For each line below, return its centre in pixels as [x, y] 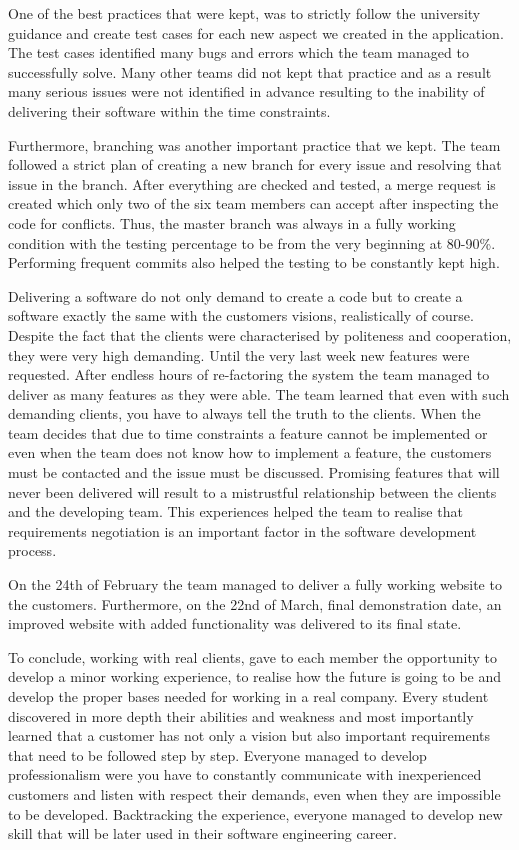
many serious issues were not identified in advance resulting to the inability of [246, 91]
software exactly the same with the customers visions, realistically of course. [241, 315]
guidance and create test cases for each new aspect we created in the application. [256, 32]
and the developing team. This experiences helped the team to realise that [235, 511]
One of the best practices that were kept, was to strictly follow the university [244, 13]
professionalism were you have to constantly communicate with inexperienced [245, 774]
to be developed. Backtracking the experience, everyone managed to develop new [255, 813]
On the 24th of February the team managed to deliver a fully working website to [255, 584]
